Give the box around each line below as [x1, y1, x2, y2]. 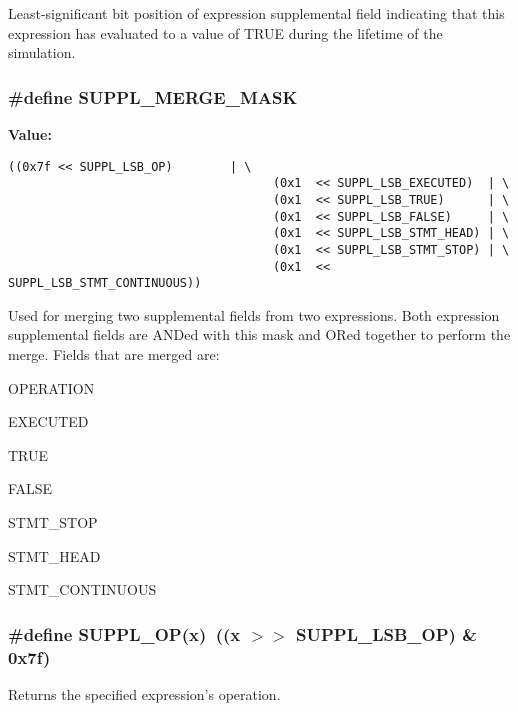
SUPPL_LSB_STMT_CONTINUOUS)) [8, 276, 202, 291]
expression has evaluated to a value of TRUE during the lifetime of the [8, 22, 443, 43]
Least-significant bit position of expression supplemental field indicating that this [8, 3, 505, 23]
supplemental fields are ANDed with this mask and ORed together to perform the [8, 324, 511, 345]
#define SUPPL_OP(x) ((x [8, 621, 241, 646]
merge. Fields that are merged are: [8, 344, 220, 365]
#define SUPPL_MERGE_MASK [8, 84, 298, 109]
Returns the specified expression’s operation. [8, 683, 281, 704]
